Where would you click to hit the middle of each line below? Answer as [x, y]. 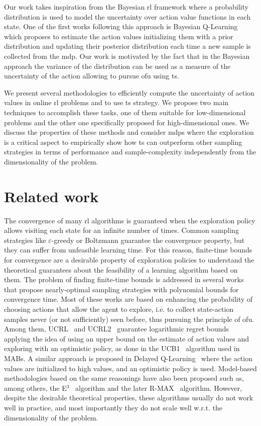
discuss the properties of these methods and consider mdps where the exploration [129, 132]
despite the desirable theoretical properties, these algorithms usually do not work [129, 398]
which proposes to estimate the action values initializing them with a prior [119, 36]
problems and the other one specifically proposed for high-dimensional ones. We [127, 122]
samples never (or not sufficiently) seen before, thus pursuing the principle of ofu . [129, 319]
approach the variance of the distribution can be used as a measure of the [117, 66]
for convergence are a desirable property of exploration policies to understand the [129, 260]
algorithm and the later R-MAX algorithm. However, [159, 388]
